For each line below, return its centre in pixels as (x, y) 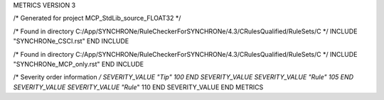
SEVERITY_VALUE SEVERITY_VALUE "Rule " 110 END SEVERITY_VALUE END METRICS (138, 87)
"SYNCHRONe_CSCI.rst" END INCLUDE (71, 41)
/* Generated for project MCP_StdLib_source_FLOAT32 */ (97, 18)
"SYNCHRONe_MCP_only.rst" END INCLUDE (79, 64)
